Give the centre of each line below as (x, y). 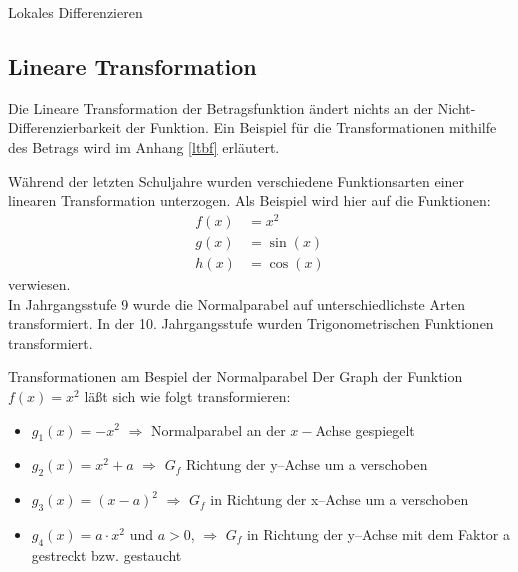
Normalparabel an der (218, 429)
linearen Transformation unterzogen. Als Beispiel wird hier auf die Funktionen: (249, 200)
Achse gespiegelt (365, 429)
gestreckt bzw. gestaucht (106, 554)
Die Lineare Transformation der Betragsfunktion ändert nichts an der (221, 107)
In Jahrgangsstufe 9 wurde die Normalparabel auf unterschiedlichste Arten (236, 303)
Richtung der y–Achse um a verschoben (306, 464)
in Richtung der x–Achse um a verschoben (339, 499)
